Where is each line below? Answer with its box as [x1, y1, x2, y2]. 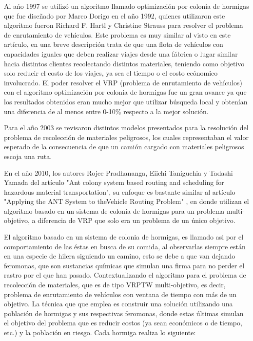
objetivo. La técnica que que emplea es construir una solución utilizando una [4, 299, 233, 309]
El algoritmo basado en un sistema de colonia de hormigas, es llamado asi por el [4, 232, 244, 242]
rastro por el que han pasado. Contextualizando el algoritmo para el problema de [4, 270, 246, 280]
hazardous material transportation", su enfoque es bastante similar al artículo [4, 186, 235, 197]
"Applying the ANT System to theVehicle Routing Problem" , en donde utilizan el [4, 196, 249, 206]
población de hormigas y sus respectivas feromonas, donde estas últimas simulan [4, 308, 244, 318]
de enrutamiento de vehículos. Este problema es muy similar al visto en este [4, 29, 231, 40]
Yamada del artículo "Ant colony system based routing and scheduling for [4, 177, 224, 187]
